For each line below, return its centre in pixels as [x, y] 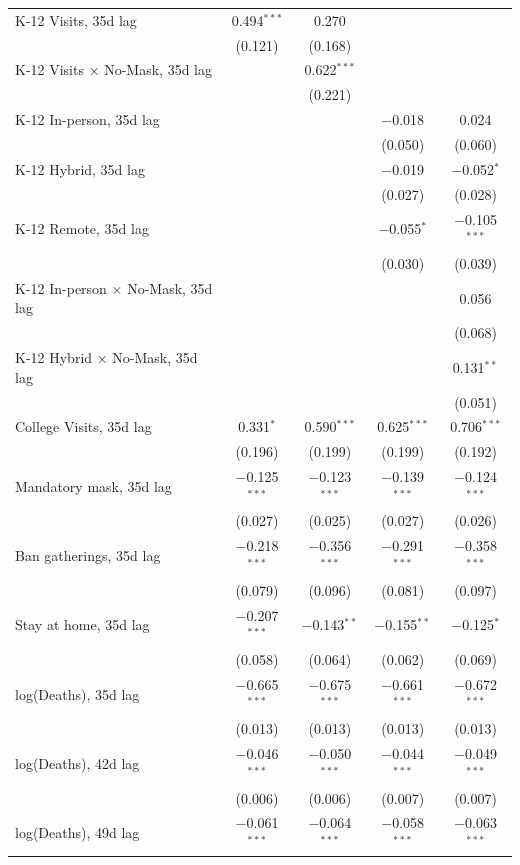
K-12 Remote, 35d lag [82, 228]
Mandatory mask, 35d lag [93, 485]
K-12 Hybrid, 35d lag [80, 168]
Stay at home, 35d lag [82, 624]
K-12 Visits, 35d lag [76, 19]
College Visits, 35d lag [83, 426]
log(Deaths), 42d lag [77, 762]
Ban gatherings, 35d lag [88, 555]
